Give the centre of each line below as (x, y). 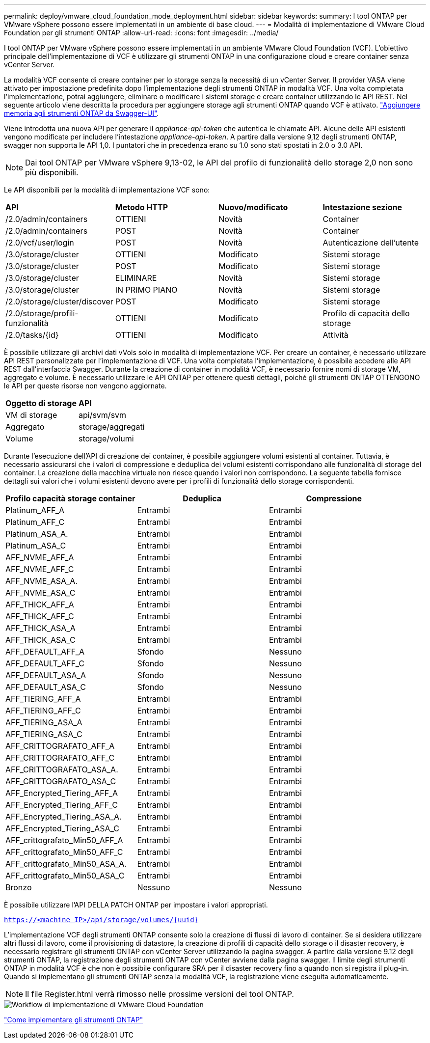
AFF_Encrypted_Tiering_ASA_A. (64, 817)
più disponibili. (52, 172)
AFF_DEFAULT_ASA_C (46, 687)
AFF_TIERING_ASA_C (44, 734)
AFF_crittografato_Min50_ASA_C (65, 876)
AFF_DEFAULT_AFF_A (45, 652)
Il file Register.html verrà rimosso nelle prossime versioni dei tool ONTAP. (160, 994)
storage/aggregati (111, 427)
